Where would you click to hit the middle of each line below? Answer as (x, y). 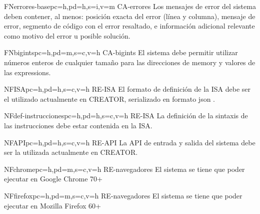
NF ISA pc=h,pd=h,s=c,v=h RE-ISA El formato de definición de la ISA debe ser (127, 89)
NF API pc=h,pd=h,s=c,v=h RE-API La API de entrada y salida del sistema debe (130, 142)
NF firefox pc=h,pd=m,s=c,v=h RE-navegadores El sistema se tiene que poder (123, 195)
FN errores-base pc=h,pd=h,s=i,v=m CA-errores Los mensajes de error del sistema (130, 6)
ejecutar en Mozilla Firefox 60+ (52, 205)
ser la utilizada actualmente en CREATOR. (71, 152)
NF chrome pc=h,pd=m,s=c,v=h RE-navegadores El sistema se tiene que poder (124, 169)
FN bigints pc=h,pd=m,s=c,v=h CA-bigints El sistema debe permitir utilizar (121, 52)
